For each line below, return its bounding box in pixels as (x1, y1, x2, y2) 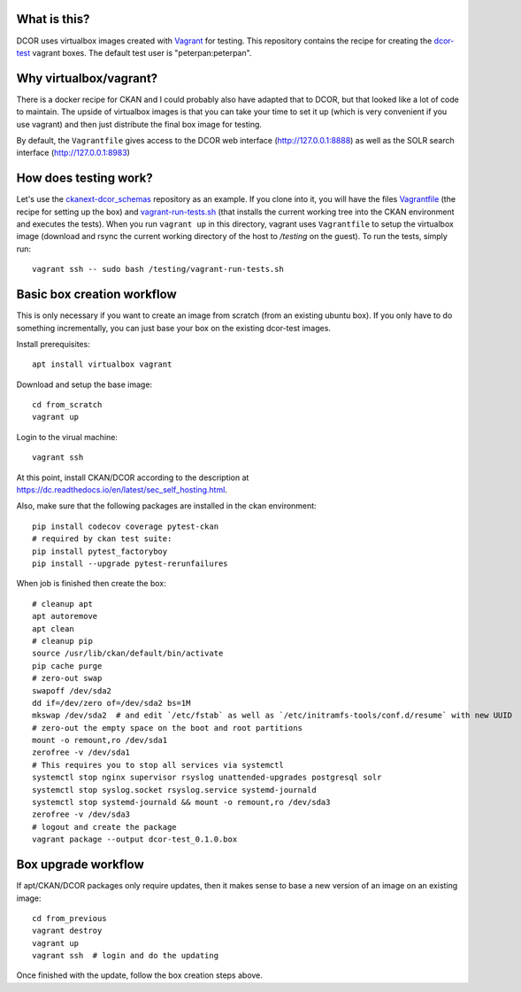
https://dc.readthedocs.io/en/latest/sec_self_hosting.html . (16, 484, 227, 495)
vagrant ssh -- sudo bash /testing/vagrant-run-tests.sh (32, 264, 285, 275)
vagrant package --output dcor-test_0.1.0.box (32, 834, 238, 845)
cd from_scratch (32, 399, 103, 410)
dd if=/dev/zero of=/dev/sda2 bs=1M (32, 698, 191, 708)
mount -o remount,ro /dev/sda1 (32, 735, 168, 746)
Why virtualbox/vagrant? (16, 71, 158, 86)
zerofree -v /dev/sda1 (32, 748, 131, 757)
